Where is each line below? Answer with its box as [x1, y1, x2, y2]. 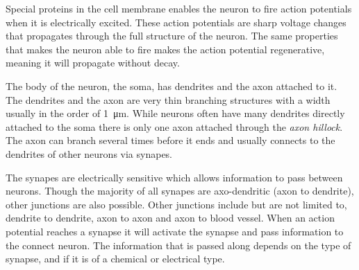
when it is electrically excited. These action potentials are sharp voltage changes [6, 15, 347, 29]
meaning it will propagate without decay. [6, 55, 180, 70]
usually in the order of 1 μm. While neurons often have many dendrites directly [6, 106, 345, 120]
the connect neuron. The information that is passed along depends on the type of [6, 237, 351, 252]
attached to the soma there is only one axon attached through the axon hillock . [6, 119, 343, 134]
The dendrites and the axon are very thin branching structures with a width [6, 92, 331, 107]
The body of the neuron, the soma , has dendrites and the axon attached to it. [6, 78, 337, 93]
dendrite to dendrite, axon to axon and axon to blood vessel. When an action [6, 210, 335, 225]
